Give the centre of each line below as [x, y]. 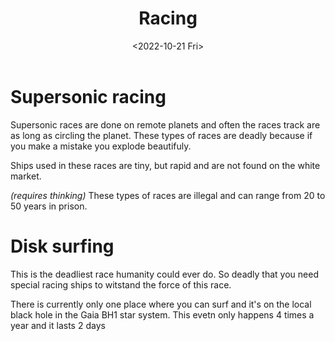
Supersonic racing [88, 96]
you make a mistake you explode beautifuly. [101, 146]
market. [26, 176]
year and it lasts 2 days [58, 325]
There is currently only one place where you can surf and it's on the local [161, 304]
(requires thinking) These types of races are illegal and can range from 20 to [168, 195]
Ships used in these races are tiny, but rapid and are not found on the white [165, 165]
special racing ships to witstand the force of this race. [121, 284]
